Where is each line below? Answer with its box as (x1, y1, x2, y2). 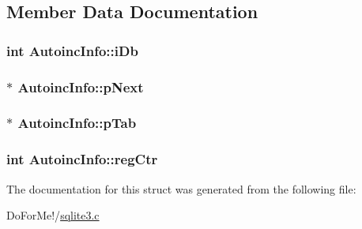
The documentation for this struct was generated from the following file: (6, 180, 356, 197)
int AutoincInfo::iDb (6, 40, 138, 60)
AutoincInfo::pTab (17, 113, 137, 133)
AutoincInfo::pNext (17, 77, 144, 96)
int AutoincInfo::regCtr (6, 149, 158, 169)
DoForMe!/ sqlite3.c (6, 207, 100, 223)
